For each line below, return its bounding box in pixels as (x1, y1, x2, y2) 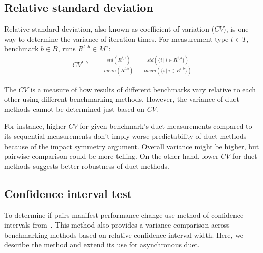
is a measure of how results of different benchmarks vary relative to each (30, 83, 256, 94)
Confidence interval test (4, 185, 132, 201)
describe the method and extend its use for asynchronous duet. (4, 239, 200, 250)
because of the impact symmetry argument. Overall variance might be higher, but (4, 140, 259, 151)
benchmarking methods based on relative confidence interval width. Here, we (4, 229, 244, 240)
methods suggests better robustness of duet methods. (4, 160, 170, 171)
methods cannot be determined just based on (4, 103, 144, 114)
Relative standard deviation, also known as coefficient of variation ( (4, 23, 215, 34)
